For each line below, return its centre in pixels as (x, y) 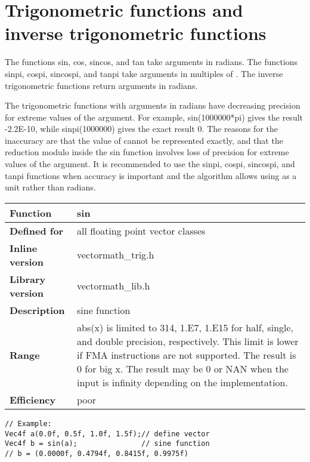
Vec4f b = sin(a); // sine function (107, 444)
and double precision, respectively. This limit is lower (188, 341)
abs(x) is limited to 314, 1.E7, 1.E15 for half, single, (185, 327)
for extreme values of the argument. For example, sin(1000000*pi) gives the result (154, 117)
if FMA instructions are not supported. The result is (187, 355)
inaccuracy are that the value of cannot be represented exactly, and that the (144, 140)
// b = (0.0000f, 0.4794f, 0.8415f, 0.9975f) (97, 453)
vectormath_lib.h (114, 286)
